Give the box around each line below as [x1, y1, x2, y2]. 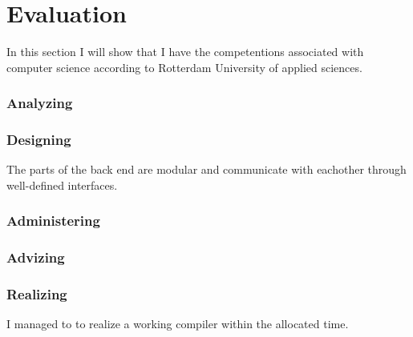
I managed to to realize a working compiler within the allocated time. [6, 315, 349, 332]
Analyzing [6, 93, 73, 113]
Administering [6, 211, 100, 231]
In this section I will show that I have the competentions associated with [6, 43, 364, 60]
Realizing [6, 284, 67, 304]
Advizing [6, 247, 65, 267]
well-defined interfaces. [6, 176, 118, 193]
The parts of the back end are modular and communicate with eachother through [6, 161, 407, 178]
